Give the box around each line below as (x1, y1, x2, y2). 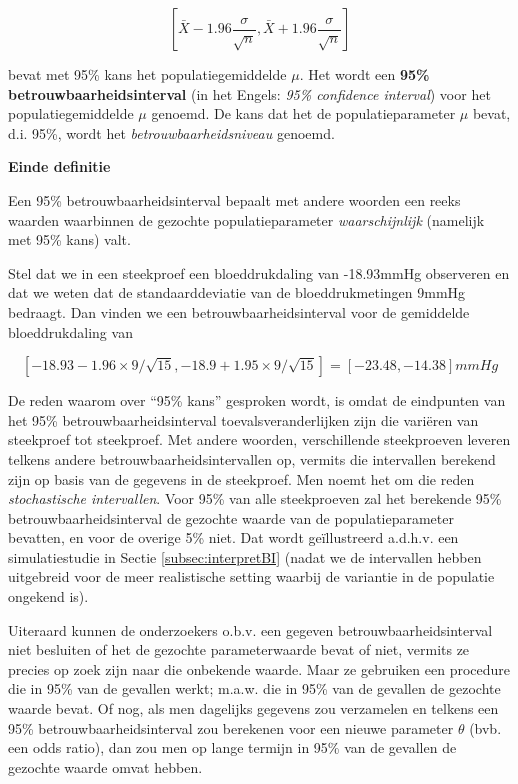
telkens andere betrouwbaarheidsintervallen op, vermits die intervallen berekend (8, 448, 496, 469)
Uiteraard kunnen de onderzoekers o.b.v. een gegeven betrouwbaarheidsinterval (8, 619, 493, 640)
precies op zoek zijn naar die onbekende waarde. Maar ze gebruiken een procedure (8, 658, 510, 679)
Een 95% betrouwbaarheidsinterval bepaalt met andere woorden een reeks (8, 189, 461, 210)
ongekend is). (8, 586, 89, 607)
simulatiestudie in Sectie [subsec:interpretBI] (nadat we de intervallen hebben (8, 546, 482, 567)
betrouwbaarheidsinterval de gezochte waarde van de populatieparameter (8, 507, 454, 528)
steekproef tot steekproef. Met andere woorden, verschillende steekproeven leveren (8, 429, 511, 450)
